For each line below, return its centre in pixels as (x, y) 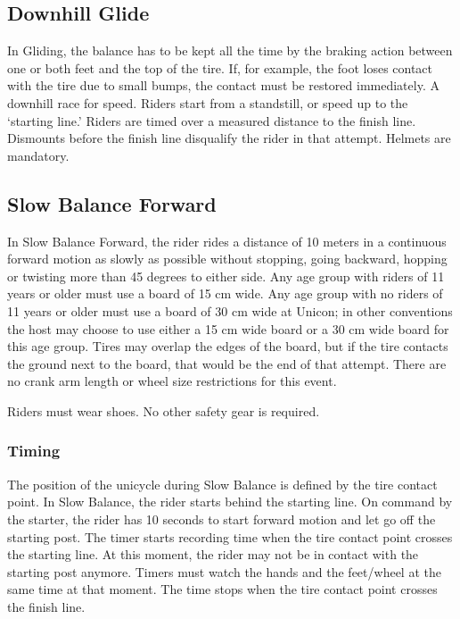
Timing (34, 451)
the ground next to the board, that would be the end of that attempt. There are (227, 363)
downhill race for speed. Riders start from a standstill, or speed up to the (208, 102)
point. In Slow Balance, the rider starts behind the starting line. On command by (230, 502)
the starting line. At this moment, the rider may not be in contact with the (213, 554)
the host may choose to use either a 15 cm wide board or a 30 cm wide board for (228, 328)
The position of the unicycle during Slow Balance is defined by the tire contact (222, 484)
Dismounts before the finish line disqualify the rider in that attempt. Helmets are (229, 138)
